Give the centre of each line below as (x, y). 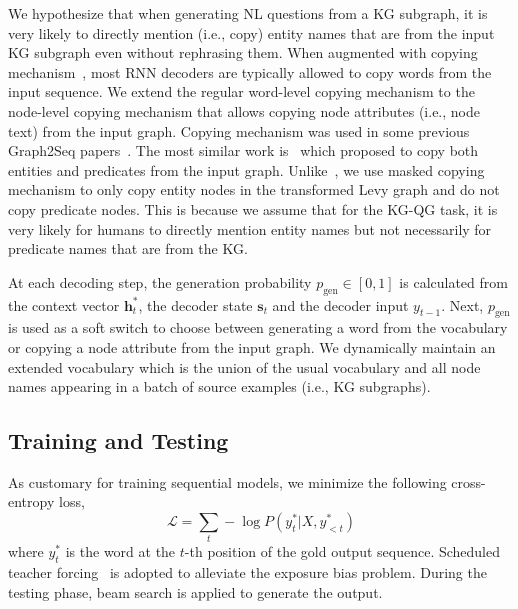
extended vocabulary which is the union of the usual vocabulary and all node (244, 366)
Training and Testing (118, 440)
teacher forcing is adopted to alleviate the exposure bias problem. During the (247, 572)
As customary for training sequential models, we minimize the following (227, 481)
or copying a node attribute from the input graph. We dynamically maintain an (252, 346)
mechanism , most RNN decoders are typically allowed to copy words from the (250, 71)
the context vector (64, 304)
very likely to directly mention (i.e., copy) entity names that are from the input (251, 32)
